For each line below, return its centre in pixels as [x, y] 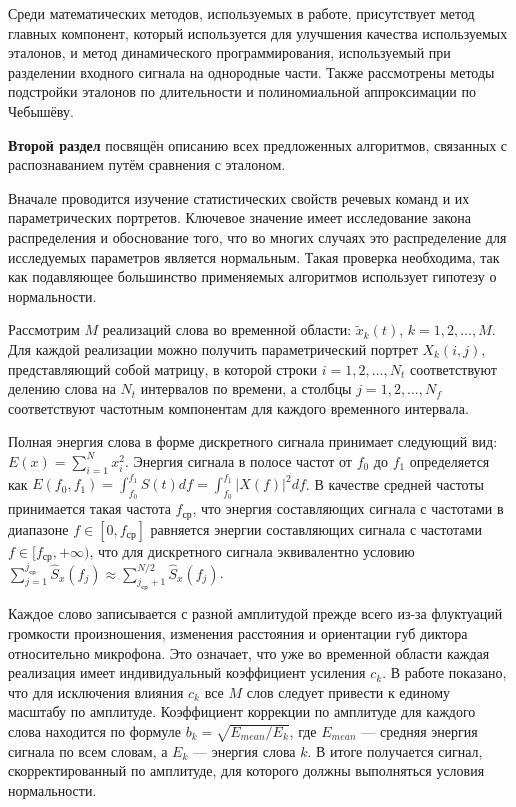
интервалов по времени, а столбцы [246, 388]
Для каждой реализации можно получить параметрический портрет [213, 348]
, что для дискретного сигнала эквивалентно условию [252, 550]
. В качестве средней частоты [394, 483]
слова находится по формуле [94, 730]
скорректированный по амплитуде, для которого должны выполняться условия [246, 770]
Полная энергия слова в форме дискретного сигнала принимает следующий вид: [253, 441]
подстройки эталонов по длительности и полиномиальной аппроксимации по [242, 91]
